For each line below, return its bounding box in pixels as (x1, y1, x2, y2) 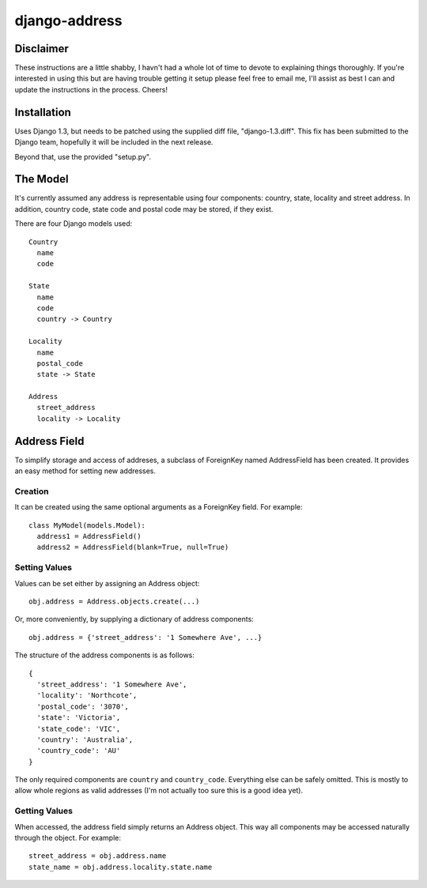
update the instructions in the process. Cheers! (14, 85, 168, 94)
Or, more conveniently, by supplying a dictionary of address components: (14, 615, 255, 624)
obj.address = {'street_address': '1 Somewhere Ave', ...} (28, 633, 263, 642)
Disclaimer (14, 42, 69, 55)
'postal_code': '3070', (36, 702, 130, 711)
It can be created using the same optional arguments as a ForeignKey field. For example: (14, 502, 303, 512)
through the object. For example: (14, 833, 122, 842)
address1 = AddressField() (36, 532, 142, 541)
